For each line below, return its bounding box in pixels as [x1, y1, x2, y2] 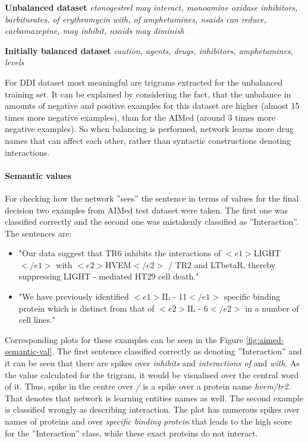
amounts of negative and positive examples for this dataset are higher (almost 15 [5, 99, 300, 112]
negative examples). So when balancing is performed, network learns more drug [5, 122, 294, 135]
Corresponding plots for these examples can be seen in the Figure [5, 333, 243, 345]
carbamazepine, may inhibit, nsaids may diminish [5, 24, 184, 37]
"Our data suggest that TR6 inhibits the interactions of [18, 247, 221, 259]
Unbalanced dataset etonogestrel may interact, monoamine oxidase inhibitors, [5, 1, 298, 13]
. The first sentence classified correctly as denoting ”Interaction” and [52, 345, 302, 357]
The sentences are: [5, 227, 72, 239]
